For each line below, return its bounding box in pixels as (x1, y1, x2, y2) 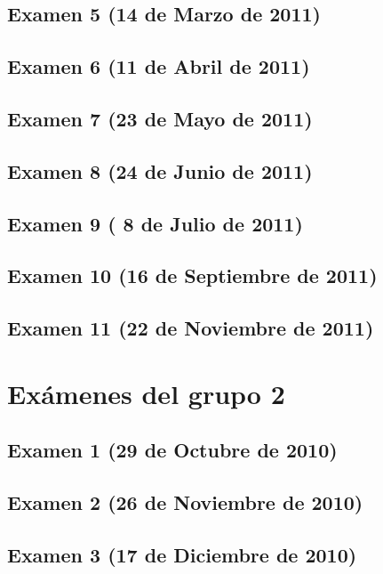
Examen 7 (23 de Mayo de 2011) (7, 104, 313, 132)
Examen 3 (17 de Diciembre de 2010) (7, 540, 357, 568)
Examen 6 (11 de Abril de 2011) (7, 53, 310, 80)
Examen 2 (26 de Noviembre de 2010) (7, 489, 363, 516)
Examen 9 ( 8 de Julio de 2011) (7, 209, 303, 237)
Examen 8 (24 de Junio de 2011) (7, 157, 313, 184)
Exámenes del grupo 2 (7, 375, 285, 411)
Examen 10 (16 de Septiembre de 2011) (7, 262, 378, 289)
